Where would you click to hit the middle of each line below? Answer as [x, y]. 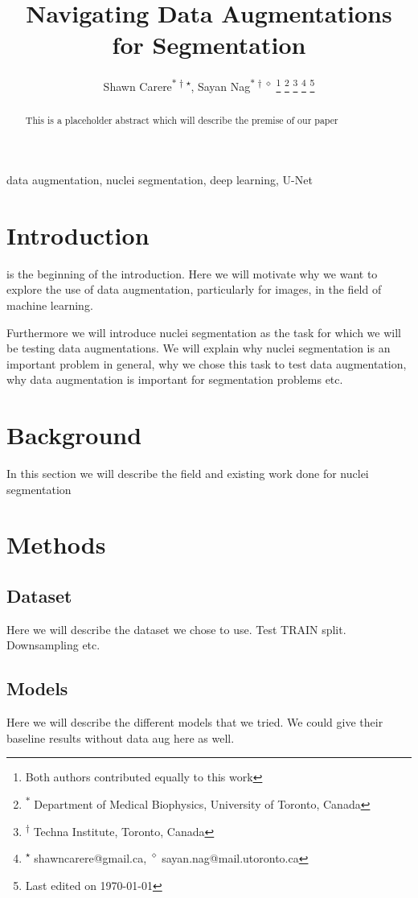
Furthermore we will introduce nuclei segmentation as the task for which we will [204, 332]
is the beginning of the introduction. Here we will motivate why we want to [192, 273]
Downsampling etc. [53, 645]
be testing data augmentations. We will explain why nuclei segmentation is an [199, 348]
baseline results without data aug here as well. [121, 737]
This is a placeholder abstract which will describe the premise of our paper [182, 120]
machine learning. [50, 305]
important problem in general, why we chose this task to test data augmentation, [207, 363]
